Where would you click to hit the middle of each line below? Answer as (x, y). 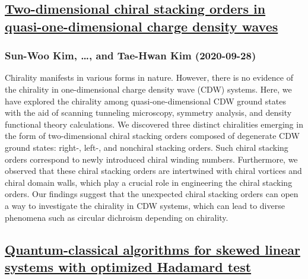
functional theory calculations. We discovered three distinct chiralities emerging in (154, 124)
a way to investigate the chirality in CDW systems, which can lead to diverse (145, 205)
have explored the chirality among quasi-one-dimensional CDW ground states (145, 101)
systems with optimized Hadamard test (128, 266)
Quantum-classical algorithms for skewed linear (153, 249)
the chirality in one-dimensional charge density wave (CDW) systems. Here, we (148, 89)
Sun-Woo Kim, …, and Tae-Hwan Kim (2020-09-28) (131, 56)
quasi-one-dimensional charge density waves (142, 26)
